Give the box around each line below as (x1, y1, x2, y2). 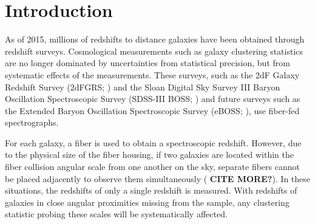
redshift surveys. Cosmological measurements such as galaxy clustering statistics (5, 44, 303, 57)
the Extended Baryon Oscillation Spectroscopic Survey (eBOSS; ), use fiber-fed (5, 104, 300, 117)
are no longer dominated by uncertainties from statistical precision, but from (5, 56, 290, 69)
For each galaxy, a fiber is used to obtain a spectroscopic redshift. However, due (5, 136, 302, 149)
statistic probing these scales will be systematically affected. (5, 208, 228, 220)
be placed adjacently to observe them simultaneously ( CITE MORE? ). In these (5, 172, 311, 185)
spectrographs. (5, 116, 59, 129)
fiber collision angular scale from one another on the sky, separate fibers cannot (5, 160, 300, 173)
